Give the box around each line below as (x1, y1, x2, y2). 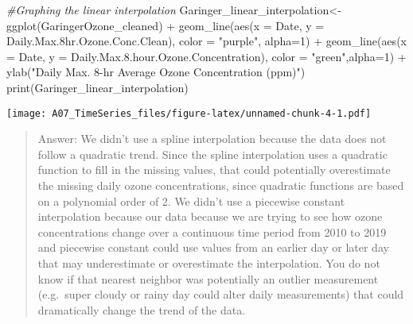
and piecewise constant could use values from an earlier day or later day (37, 239, 389, 256)
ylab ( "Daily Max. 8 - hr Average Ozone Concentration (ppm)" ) (6, 64, 306, 80)
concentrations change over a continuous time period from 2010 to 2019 (37, 223, 387, 240)
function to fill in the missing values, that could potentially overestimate (37, 161, 391, 178)
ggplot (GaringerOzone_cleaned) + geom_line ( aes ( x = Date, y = (6, 17, 325, 33)
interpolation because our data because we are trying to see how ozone (37, 208, 383, 225)
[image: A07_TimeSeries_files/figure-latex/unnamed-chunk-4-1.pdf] (6, 107, 372, 119)
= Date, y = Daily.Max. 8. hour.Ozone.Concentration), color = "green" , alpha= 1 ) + (6, 48, 407, 64)
